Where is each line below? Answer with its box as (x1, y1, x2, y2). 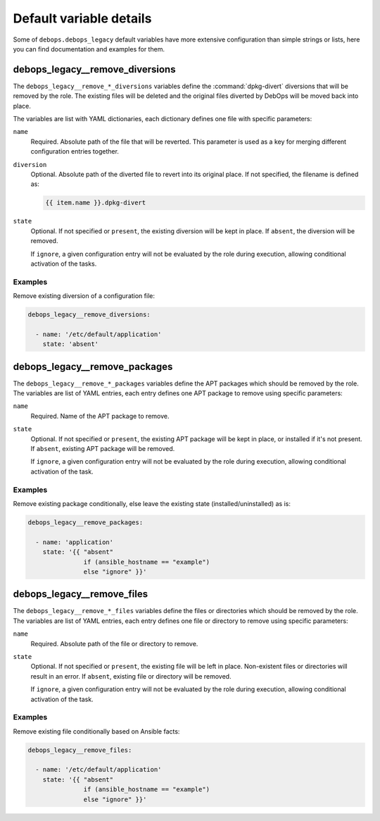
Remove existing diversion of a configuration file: (13, 292, 155, 300)
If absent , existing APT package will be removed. (30, 445, 175, 453)
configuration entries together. (30, 147, 120, 156)
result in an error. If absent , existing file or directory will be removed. (30, 672, 232, 680)
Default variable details (13, 11, 152, 26)
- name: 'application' (35, 538, 114, 546)
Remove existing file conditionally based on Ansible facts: (13, 727, 180, 736)
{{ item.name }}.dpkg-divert (45, 199, 146, 207)
